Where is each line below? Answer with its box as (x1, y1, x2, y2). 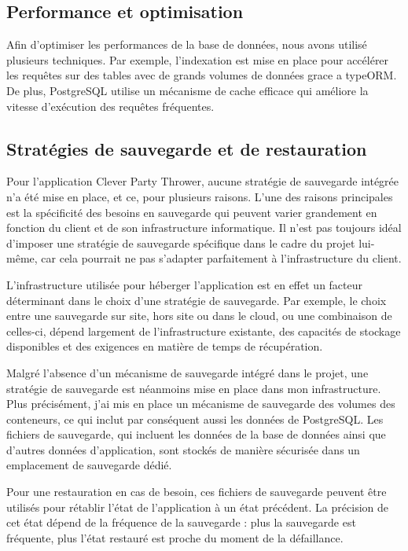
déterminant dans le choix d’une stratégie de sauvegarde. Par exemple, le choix (6, 292, 387, 308)
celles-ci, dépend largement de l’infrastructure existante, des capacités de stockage (6, 322, 401, 339)
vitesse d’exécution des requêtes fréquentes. (6, 97, 215, 114)
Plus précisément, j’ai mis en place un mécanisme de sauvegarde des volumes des (6, 395, 395, 412)
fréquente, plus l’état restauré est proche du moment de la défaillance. (6, 529, 344, 545)
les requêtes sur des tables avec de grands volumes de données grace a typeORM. (6, 67, 397, 83)
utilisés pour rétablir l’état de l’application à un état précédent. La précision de (6, 498, 388, 515)
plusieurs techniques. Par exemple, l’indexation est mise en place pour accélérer (6, 51, 389, 68)
